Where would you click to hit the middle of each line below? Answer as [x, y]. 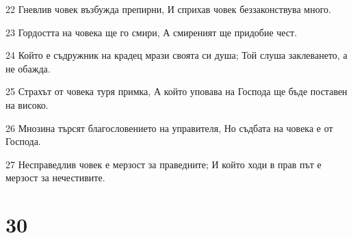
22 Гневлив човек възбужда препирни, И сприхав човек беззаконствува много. [168, 9]
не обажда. [28, 68]
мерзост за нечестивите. [55, 177]
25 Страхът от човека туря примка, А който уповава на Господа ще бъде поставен [176, 91]
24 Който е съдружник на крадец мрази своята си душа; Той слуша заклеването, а [176, 55]
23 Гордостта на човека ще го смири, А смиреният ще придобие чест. [152, 32]
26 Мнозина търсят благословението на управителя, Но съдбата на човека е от [169, 128]
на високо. [27, 104]
